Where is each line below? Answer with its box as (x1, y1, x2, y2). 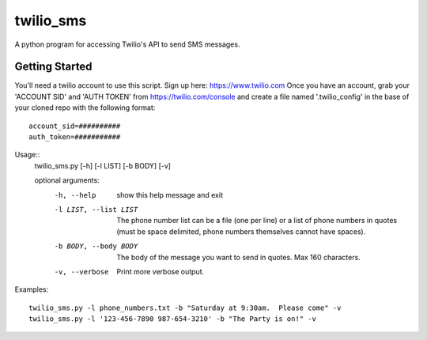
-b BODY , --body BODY (54, 242, 138, 251)
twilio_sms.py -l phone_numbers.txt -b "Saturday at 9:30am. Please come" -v (28, 303, 342, 312)
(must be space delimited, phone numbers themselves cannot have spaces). (116, 226, 366, 236)
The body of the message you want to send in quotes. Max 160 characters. (116, 252, 361, 262)
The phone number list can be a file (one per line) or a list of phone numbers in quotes (116, 216, 398, 225)
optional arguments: (34, 176, 100, 185)
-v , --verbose (54, 267, 109, 276)
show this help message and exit (116, 190, 223, 199)
